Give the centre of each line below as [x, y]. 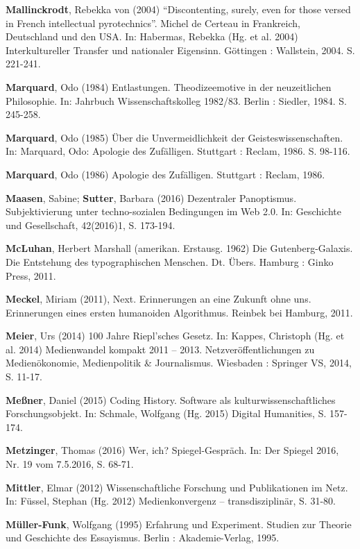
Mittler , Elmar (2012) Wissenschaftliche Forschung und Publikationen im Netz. [177, 487]
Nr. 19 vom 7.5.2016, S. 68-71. [70, 464]
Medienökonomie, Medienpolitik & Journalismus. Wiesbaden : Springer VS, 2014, [179, 363]
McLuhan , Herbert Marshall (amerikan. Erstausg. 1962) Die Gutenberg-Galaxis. [179, 248]
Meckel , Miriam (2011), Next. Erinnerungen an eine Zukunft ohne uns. [158, 299]
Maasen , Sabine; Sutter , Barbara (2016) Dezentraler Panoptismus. [151, 197]
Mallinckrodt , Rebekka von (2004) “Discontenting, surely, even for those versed [178, 9]
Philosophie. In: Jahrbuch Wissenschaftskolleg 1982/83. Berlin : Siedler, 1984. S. [176, 100]
